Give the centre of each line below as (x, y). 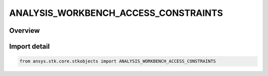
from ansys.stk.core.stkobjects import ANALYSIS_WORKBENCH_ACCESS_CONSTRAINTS (118, 61)
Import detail (29, 46)
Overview (25, 31)
